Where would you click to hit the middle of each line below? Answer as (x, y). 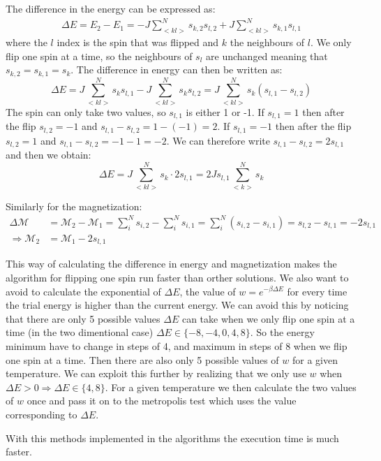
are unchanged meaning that (267, 56)
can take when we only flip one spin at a (268, 318)
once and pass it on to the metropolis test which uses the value (162, 401)
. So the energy (282, 332)
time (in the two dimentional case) (80, 332)
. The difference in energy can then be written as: (177, 69)
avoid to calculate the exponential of (83, 291)
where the (27, 42)
